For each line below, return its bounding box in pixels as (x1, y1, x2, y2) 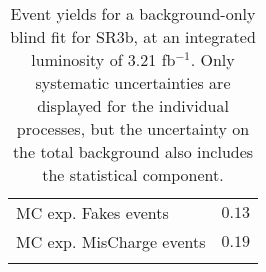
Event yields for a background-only (10, 2, 256, 25)
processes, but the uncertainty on (16, 117, 250, 140)
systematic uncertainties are (35, 71, 231, 94)
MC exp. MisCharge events (16, 230, 206, 253)
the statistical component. (42, 163, 224, 186)
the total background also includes (12, 140, 254, 163)
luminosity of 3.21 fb (31, 48, 176, 71)
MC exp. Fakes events (16, 201, 169, 224)
